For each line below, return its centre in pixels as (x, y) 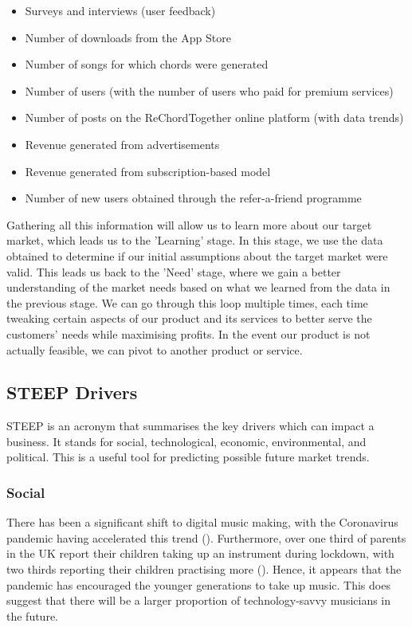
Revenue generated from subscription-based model (148, 171)
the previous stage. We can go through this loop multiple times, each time (187, 302)
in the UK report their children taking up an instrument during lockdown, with (200, 553)
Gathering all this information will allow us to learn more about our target (189, 224)
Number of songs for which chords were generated (147, 64)
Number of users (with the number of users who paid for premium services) (209, 90)
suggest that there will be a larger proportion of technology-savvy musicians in (199, 600)
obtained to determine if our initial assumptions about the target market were (197, 255)
